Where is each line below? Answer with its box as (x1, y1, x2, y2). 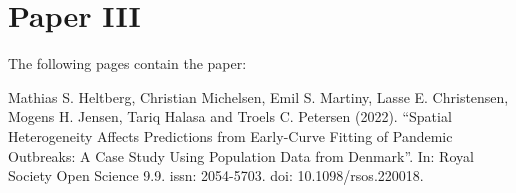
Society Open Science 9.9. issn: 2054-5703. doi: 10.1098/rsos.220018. (8, 165, 424, 186)
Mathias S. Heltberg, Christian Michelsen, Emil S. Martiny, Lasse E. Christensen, (8, 86, 509, 107)
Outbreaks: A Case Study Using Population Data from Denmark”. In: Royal (8, 145, 474, 166)
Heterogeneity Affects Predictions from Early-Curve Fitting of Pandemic (8, 125, 453, 146)
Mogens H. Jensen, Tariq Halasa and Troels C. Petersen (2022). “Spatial (8, 106, 452, 127)
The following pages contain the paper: (8, 53, 247, 74)
